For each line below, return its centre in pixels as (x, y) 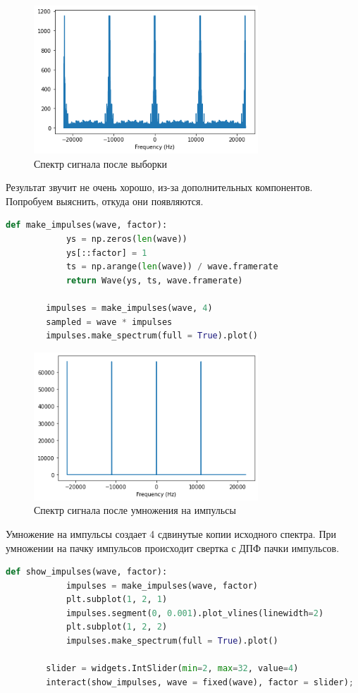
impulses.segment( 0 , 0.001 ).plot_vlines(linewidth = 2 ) (195, 613)
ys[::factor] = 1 (106, 253)
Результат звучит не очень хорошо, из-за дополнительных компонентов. (159, 187)
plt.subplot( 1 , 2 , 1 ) (117, 600)
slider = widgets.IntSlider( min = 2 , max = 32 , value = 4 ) (172, 669)
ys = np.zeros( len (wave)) (126, 239)
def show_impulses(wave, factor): (87, 572)
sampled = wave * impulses (109, 322)
